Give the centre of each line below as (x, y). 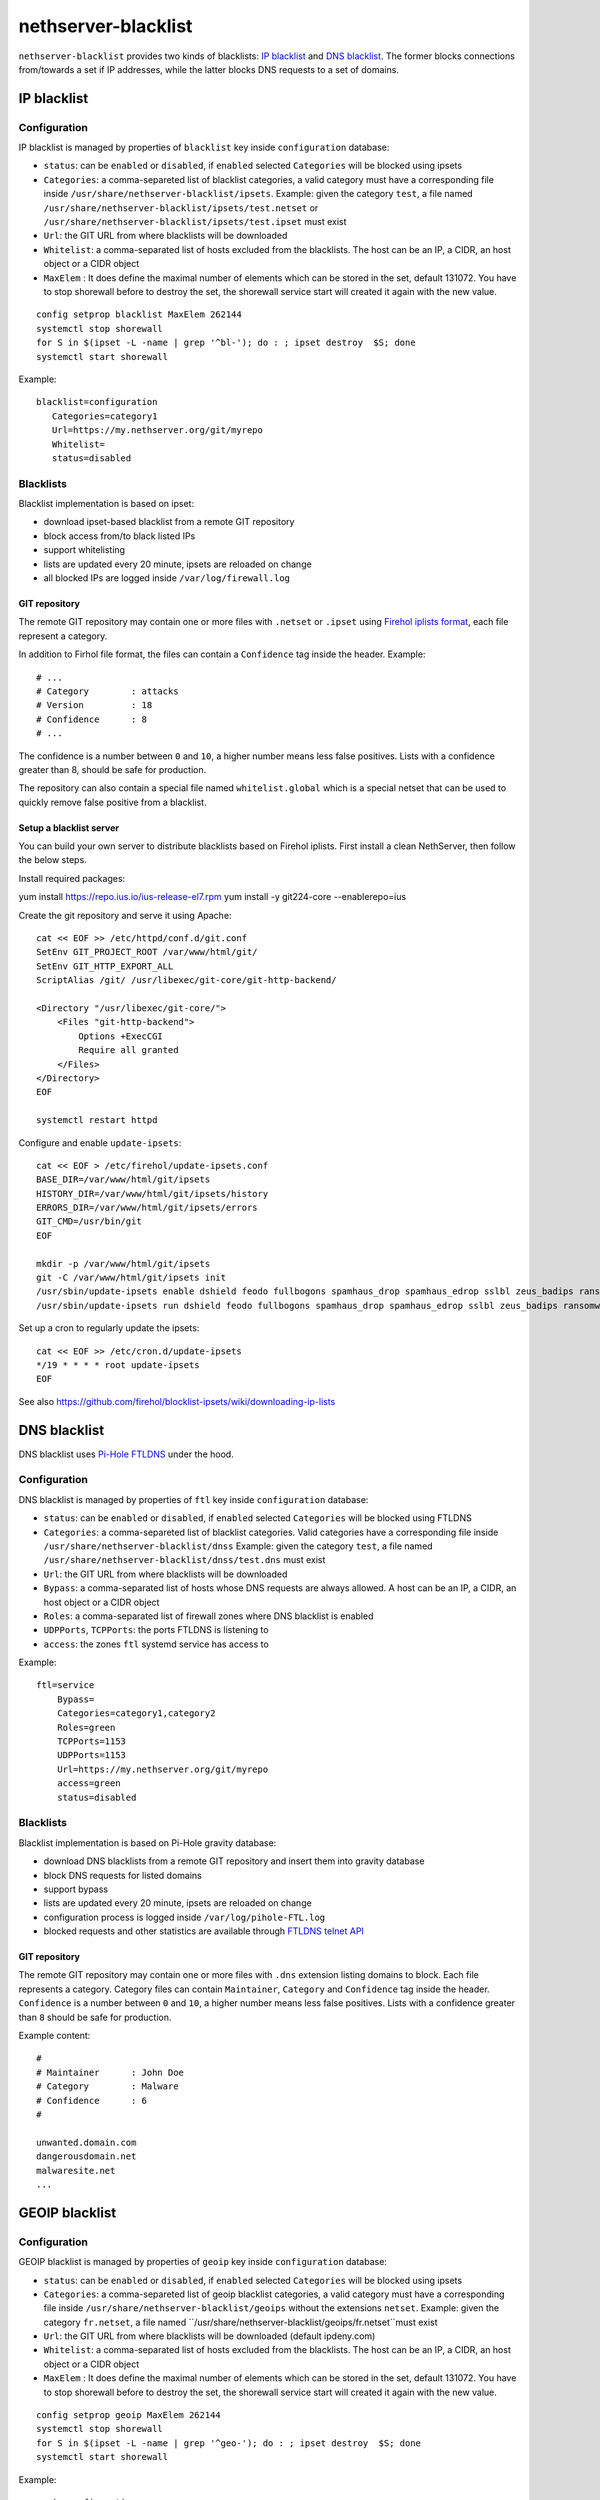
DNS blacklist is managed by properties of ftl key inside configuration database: (193, 1499)
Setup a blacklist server (69, 827)
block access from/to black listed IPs (119, 536)
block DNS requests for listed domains (122, 1875)
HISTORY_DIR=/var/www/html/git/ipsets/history (152, 1193)
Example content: (54, 2036)
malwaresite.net (76, 2170)
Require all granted (128, 1050)
